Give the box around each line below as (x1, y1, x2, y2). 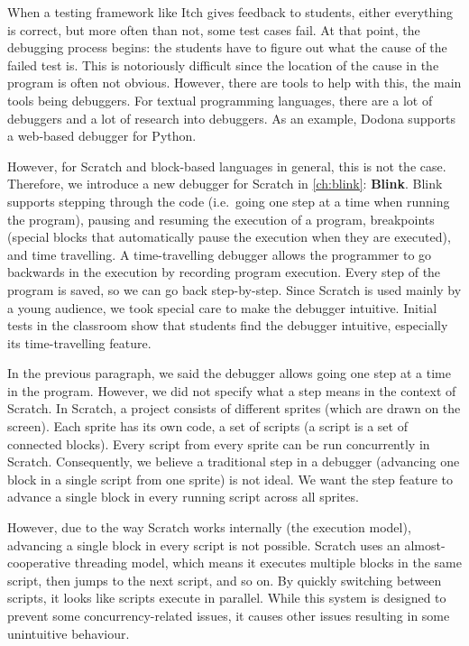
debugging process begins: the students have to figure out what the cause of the (7, 38, 447, 57)
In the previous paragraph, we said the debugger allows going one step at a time (7, 364, 451, 383)
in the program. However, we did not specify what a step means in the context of (7, 381, 456, 400)
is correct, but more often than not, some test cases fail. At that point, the (7, 20, 420, 39)
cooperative (7, 553, 71, 572)
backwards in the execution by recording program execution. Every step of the (7, 263, 441, 281)
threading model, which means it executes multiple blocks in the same (74, 553, 462, 572)
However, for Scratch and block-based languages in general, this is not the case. (7, 156, 446, 175)
